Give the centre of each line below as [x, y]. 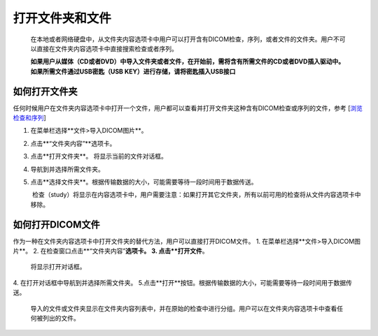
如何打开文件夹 [45, 91]
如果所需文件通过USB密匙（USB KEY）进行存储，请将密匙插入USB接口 [133, 71]
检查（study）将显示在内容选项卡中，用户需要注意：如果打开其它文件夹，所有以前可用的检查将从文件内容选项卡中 [196, 195]
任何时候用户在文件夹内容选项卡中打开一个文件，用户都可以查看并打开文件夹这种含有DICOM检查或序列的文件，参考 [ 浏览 [188, 108]
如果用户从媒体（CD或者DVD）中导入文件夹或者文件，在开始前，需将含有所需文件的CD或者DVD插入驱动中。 [188, 61]
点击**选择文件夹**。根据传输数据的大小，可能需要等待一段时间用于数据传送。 [144, 182]
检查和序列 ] [30, 118]
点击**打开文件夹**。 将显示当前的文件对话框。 [99, 156]
